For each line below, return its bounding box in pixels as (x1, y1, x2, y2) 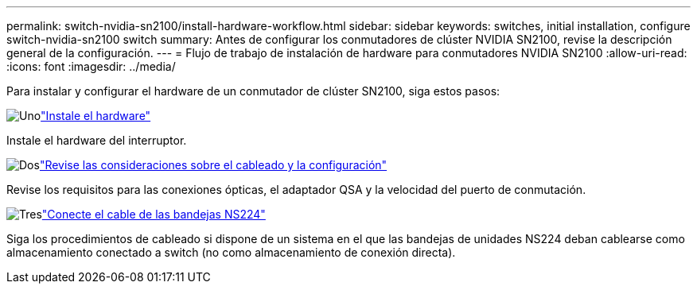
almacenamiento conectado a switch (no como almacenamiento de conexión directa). (6, 246, 456, 259)
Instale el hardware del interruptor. (6, 133, 187, 147)
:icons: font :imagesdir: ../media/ (6, 60, 176, 73)
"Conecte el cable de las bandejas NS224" (41, 207, 266, 221)
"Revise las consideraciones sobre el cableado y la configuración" (39, 158, 387, 172)
